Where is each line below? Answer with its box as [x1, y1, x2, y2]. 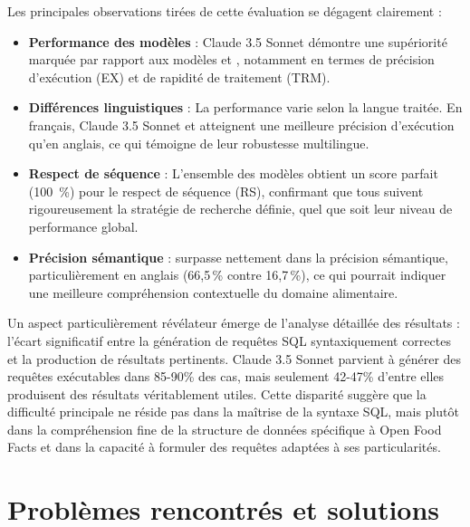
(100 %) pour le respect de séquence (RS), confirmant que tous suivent [28, 181, 424, 200]
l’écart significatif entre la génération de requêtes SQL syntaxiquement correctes [7, 331, 451, 350]
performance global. [28, 216, 139, 235]
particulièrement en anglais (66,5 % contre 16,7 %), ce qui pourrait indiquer [28, 265, 446, 284]
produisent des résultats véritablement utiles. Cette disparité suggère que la [7, 384, 427, 403]
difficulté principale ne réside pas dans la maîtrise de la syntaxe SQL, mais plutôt [7, 402, 459, 421]
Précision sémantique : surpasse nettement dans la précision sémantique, [28, 247, 448, 266]
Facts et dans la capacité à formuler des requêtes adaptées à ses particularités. [7, 437, 441, 456]
